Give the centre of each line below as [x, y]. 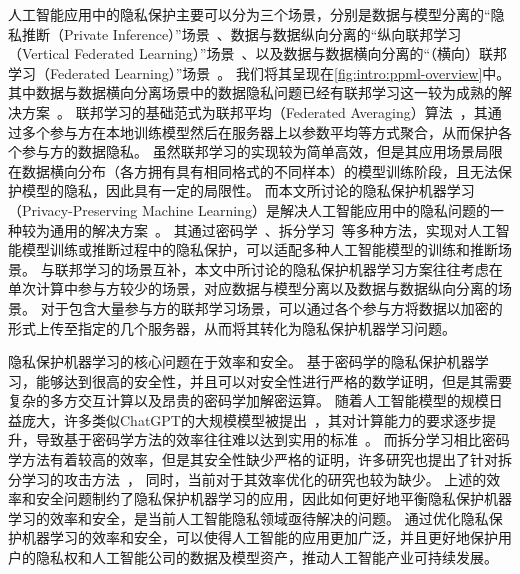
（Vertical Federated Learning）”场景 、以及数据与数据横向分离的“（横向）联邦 [258, 53]
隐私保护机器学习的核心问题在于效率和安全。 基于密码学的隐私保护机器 [241, 361]
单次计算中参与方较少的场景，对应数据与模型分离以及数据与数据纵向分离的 [253, 288]
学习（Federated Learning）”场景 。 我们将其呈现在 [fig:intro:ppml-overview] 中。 [259, 72]
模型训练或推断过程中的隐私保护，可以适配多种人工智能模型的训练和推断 [259, 249]
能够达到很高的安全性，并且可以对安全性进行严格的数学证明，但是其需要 [273, 380]
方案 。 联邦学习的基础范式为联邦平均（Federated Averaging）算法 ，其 [254, 111]
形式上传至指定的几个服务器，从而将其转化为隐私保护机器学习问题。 [232, 327]
